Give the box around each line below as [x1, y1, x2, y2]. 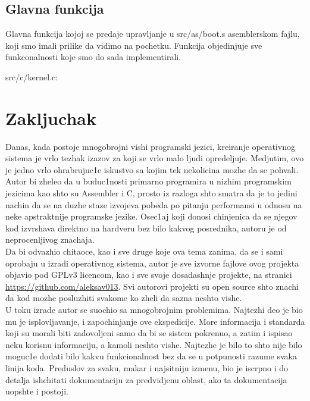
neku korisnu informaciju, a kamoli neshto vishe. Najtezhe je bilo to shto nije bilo [5, 338, 302, 350]
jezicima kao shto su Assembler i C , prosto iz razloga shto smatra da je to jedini [5, 187, 298, 199]
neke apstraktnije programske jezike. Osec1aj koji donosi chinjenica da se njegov [5, 210, 298, 223]
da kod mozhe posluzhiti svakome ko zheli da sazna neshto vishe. [5, 292, 242, 304]
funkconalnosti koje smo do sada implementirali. [5, 51, 181, 63]
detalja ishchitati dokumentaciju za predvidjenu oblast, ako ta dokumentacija [5, 373, 287, 386]
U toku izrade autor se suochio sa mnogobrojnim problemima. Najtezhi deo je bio [5, 303, 303, 316]
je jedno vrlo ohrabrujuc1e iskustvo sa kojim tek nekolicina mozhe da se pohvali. [5, 163, 299, 176]
